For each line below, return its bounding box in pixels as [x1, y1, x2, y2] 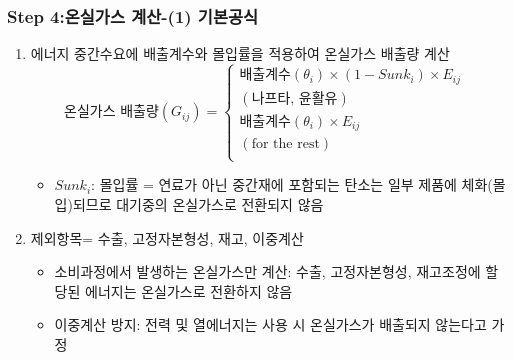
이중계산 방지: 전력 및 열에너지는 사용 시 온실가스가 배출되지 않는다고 [54, 314, 487, 335]
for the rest [251, 137, 320, 152]
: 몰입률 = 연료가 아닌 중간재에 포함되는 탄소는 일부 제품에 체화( [91, 174, 493, 195]
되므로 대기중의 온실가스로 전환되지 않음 [72, 193, 324, 214]
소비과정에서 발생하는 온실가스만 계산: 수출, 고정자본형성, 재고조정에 [54, 261, 481, 282]
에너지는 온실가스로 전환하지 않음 [85, 280, 293, 301]
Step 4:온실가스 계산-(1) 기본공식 [7, 3, 259, 28]
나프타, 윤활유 [251, 91, 338, 106]
